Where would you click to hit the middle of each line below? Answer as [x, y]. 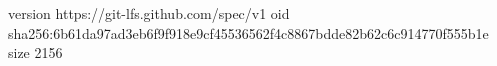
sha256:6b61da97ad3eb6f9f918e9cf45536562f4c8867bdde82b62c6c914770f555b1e [248, 32]
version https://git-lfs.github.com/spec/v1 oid [149, 13]
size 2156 [35, 52]
